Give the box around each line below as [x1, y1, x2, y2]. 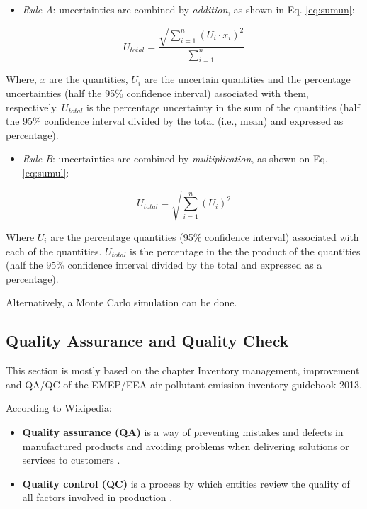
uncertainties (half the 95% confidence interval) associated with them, [6, 85, 309, 100]
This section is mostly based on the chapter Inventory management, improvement [6, 363, 360, 378]
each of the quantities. [6, 243, 102, 258]
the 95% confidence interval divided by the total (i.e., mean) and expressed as [6, 113, 344, 128]
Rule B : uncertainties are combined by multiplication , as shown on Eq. [22, 151, 328, 166]
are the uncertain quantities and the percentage [144, 72, 351, 86]
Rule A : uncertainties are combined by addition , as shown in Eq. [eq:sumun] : [22, 2, 355, 16]
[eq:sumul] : [22, 164, 69, 179]
